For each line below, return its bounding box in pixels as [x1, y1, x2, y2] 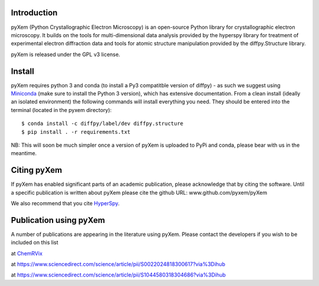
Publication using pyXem [11, 215, 106, 225]
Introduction [11, 8, 58, 18]
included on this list [11, 239, 58, 246]
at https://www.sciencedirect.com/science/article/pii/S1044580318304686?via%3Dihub [11, 271, 226, 278]
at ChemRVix [11, 249, 43, 257]
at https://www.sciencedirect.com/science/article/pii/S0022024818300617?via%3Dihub [11, 261, 226, 268]
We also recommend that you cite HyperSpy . [11, 200, 120, 207]
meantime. [11, 150, 37, 157]
